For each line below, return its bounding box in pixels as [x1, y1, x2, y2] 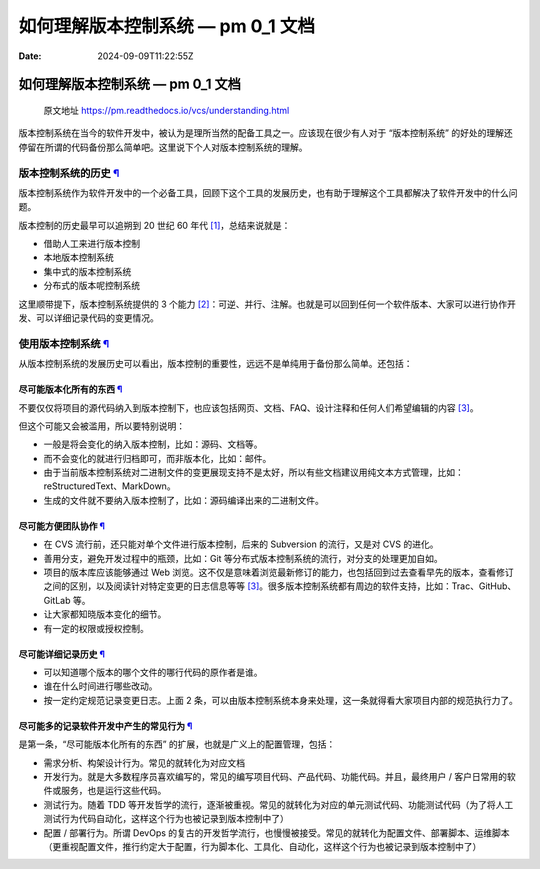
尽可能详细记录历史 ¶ [18, 648, 105, 660]
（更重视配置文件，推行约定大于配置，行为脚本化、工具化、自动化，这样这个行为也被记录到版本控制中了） [43, 840, 482, 852]
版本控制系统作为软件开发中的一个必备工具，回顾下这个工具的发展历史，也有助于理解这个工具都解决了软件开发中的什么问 [18, 186, 518, 199]
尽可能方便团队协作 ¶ [18, 520, 105, 532]
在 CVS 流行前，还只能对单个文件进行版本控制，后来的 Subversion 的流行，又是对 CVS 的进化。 [43, 538, 439, 550]
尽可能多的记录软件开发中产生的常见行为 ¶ [18, 720, 193, 732]
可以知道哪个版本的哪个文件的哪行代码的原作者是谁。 [43, 666, 263, 678]
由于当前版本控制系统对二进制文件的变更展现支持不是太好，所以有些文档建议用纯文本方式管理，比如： [43, 466, 464, 479]
